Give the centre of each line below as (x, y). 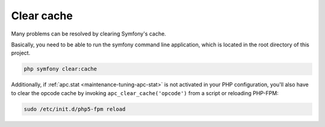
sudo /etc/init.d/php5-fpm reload (75, 109)
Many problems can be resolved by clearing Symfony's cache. (89, 34)
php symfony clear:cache (60, 69)
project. (21, 53)
